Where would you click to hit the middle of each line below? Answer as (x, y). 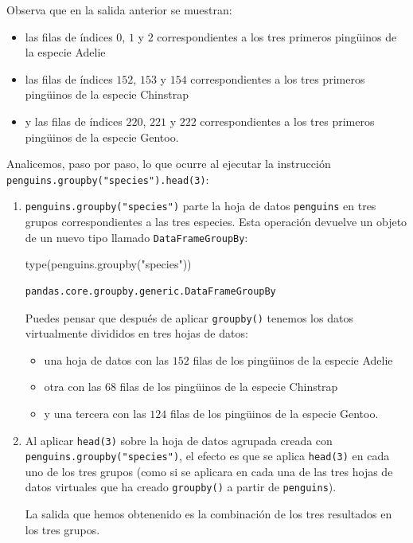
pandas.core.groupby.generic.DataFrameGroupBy (150, 291)
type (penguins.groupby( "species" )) (108, 264)
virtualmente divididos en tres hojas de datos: (136, 333)
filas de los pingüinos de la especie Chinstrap (229, 387)
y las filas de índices (74, 121)
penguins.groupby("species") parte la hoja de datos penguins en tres (201, 206)
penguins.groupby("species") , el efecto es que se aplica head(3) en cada (207, 456)
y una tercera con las (95, 413)
